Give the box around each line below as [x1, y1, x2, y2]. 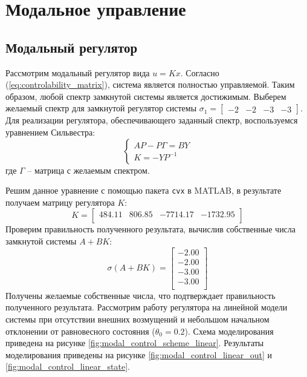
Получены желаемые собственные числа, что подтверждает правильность [5, 289, 276, 301]
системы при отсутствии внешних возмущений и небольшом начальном [5, 312, 270, 325]
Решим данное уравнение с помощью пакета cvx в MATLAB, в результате [5, 184, 282, 197]
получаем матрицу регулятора [5, 195, 115, 208]
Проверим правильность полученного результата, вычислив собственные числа [5, 223, 296, 235]
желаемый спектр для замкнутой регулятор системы [5, 102, 197, 114]
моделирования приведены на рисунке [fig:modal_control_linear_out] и [5, 348, 272, 361]
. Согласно [180, 66, 219, 79]
